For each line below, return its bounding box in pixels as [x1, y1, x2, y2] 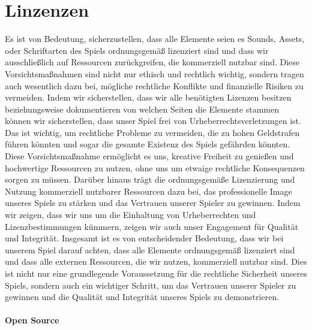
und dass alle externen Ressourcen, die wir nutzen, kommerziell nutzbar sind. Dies [5, 255, 307, 268]
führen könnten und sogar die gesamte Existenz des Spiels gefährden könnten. [5, 138, 290, 150]
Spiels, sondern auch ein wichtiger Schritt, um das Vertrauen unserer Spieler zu [5, 278, 296, 291]
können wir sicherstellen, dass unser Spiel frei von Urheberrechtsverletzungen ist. [5, 114, 301, 127]
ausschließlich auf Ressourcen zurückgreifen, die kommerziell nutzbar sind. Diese [5, 56, 300, 68]
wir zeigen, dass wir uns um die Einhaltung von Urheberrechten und [5, 208, 256, 221]
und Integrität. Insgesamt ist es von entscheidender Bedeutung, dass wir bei [5, 232, 284, 244]
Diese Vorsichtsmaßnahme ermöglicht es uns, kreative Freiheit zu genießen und [5, 150, 294, 162]
